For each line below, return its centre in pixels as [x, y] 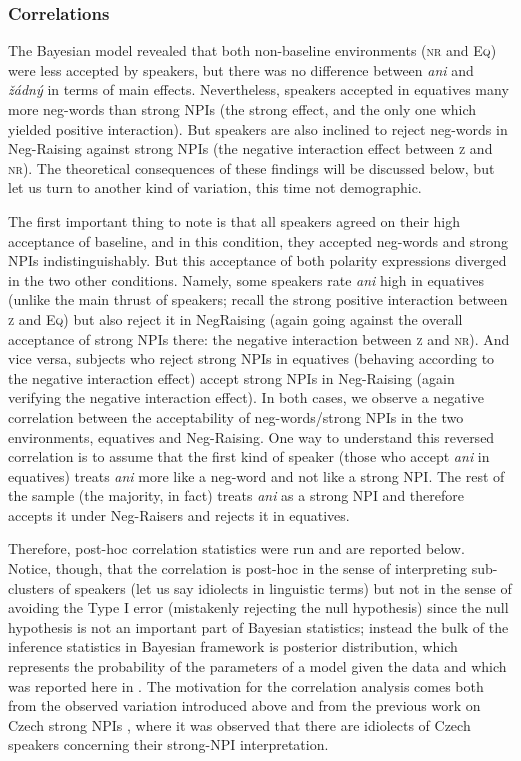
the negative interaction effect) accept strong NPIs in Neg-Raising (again [231, 377]
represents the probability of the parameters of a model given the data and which [257, 666]
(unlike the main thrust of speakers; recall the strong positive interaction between [258, 299]
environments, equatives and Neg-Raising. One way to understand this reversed [251, 436]
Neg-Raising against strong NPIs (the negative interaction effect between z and [250, 148]
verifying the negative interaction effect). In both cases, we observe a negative [246, 397]
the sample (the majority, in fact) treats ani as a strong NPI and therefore [236, 495]
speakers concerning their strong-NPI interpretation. [168, 744]
